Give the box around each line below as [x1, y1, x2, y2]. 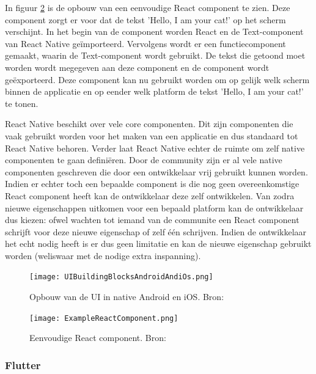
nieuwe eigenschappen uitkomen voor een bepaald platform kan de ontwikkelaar [5, 201, 304, 214]
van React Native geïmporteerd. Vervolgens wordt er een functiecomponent [5, 37, 286, 50]
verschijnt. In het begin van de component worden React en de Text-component [5, 25, 304, 38]
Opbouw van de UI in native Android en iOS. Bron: [29, 290, 224, 303]
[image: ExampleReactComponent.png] [29, 313, 178, 323]
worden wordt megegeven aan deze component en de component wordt [5, 61, 270, 73]
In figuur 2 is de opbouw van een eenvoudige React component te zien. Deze [5, 1, 290, 13]
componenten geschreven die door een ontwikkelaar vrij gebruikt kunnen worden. [5, 165, 308, 178]
